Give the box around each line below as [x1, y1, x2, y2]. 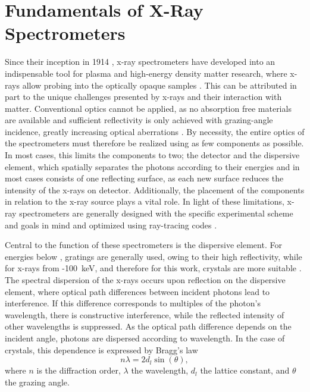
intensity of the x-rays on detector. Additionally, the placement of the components [5, 183, 305, 196]
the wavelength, [131, 364, 189, 377]
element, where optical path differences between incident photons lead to [5, 285, 270, 297]
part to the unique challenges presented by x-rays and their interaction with [5, 90, 282, 103]
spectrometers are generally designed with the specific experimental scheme [19, 207, 293, 219]
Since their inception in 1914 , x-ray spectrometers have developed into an [5, 55, 275, 68]
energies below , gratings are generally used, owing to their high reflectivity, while [5, 250, 302, 262]
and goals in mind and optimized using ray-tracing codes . [5, 218, 217, 231]
